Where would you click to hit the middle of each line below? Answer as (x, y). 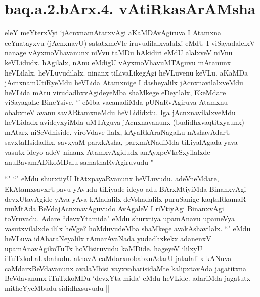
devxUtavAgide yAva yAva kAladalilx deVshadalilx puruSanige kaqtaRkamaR (125, 198)
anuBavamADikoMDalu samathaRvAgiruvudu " (79, 161)
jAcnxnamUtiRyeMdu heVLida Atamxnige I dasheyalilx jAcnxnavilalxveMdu (124, 82)
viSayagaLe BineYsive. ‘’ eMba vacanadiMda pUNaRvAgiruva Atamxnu (116, 102)
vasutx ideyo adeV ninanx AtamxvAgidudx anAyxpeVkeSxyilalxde (107, 152)
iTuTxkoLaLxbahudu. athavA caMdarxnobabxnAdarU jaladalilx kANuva (118, 258)
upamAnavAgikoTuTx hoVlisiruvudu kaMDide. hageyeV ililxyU (104, 248)
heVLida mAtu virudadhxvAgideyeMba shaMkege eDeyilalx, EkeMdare (115, 92)
